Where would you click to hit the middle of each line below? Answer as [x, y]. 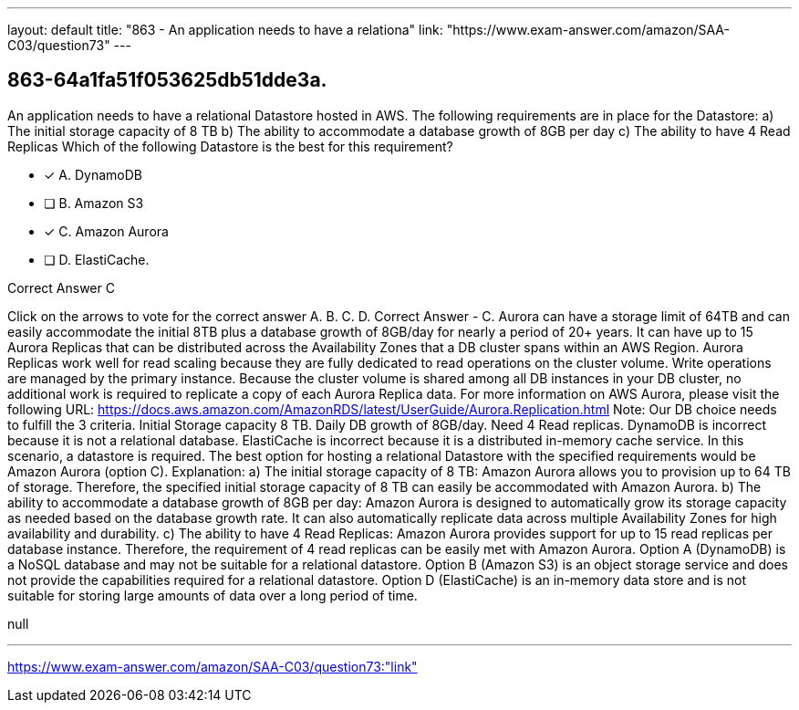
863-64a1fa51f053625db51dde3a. [167, 80]
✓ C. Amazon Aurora [106, 231]
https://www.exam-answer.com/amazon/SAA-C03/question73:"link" [213, 666]
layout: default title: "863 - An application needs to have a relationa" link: [225, 30]
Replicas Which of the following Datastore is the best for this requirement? [230, 146]
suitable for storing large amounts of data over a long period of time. [213, 595]
